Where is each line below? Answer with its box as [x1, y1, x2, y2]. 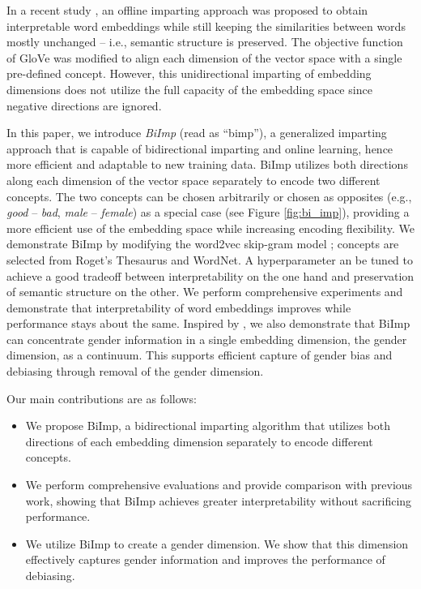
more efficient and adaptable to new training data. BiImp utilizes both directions [6, 156, 408, 173]
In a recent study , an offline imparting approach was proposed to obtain [6, 2, 368, 18]
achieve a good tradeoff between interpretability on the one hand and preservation [6, 267, 415, 284]
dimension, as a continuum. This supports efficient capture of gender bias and [6, 346, 393, 363]
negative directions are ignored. [6, 97, 162, 114]
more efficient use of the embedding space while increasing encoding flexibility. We [6, 219, 415, 236]
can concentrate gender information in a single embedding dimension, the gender [6, 330, 407, 347]
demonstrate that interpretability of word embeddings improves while [6, 299, 351, 316]
